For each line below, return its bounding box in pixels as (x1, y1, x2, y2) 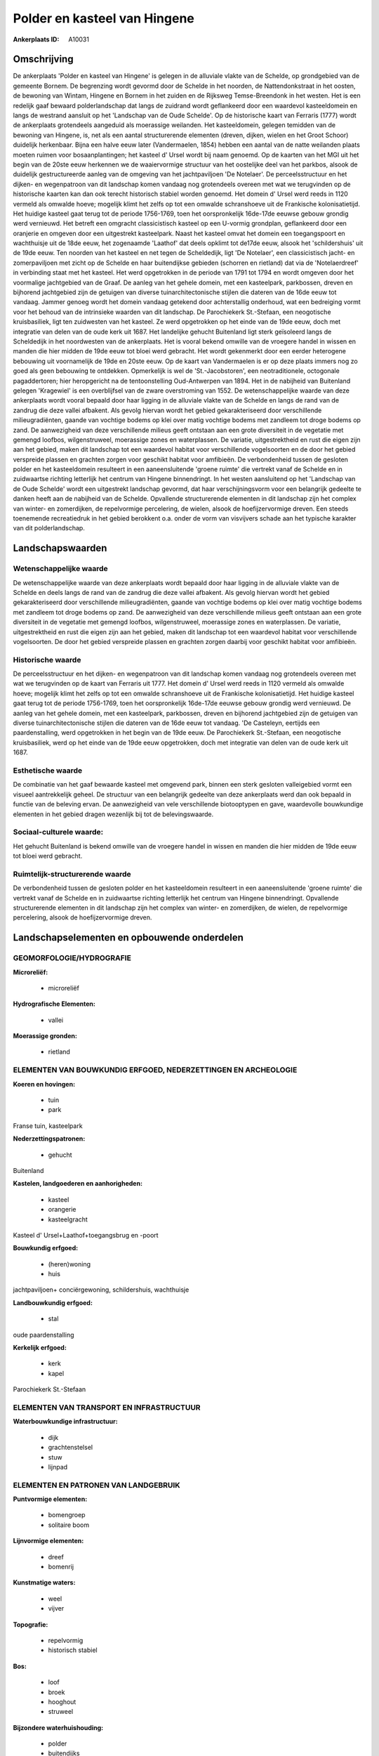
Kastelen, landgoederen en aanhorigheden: (13, 1179, 143, 1188)
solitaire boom (48, 1521, 90, 1529)
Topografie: (13, 1620, 48, 1629)
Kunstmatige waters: (13, 1578, 76, 1587)
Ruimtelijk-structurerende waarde (13, 869, 131, 879)
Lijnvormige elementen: (13, 1537, 84, 1545)
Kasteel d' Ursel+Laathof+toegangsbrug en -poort (13, 1231, 159, 1239)
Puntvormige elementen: (13, 1495, 88, 1503)
